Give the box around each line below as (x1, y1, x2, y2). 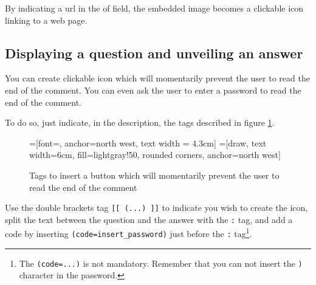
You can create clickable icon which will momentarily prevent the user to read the (5, 72, 310, 84)
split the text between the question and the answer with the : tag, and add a (5, 213, 293, 225)
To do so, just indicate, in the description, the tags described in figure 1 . (5, 116, 275, 129)
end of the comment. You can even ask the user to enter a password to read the (5, 83, 301, 96)
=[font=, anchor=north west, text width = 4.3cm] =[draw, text (29, 136, 267, 149)
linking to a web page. (5, 13, 88, 26)
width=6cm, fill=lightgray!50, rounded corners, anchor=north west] (29, 148, 281, 161)
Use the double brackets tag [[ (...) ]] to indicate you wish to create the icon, (5, 201, 308, 214)
